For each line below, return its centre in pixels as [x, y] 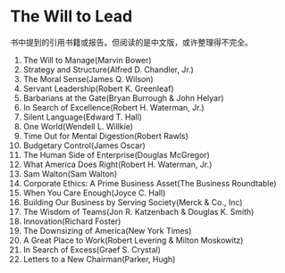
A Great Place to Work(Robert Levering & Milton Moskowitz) [133, 240]
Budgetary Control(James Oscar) [84, 145]
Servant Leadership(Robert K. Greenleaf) [98, 88]
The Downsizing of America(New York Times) [107, 230]
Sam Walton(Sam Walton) [70, 174]
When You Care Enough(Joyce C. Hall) [94, 193]
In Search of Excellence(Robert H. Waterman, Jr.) [113, 107]
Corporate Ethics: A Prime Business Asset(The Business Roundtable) [150, 183]
